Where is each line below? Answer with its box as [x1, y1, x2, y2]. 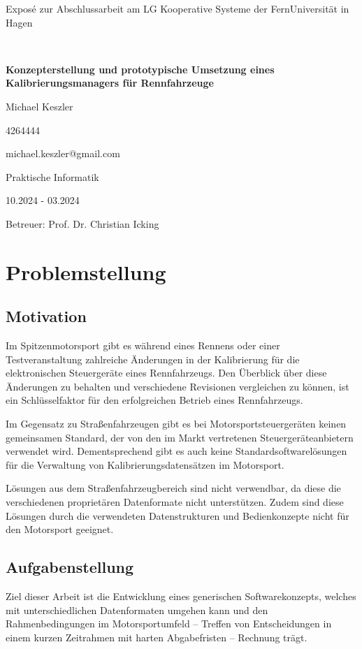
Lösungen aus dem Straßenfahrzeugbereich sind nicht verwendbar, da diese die [6, 481, 341, 495]
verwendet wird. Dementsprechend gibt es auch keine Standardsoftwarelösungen [6, 444, 347, 458]
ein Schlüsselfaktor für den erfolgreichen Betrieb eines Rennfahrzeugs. [6, 393, 303, 407]
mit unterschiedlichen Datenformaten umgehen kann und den [6, 602, 268, 617]
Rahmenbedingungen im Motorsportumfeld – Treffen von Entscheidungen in [6, 616, 332, 631]
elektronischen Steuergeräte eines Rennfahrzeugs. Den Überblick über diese [6, 365, 327, 380]
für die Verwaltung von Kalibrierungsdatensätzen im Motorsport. [6, 457, 284, 472]
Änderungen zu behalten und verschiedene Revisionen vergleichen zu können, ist [6, 379, 349, 393]
